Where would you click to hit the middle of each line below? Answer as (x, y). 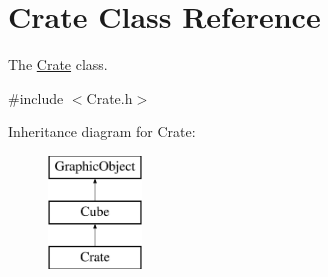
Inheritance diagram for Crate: (102, 131)
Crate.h (109, 97)
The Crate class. (58, 64)
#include (36, 97)
